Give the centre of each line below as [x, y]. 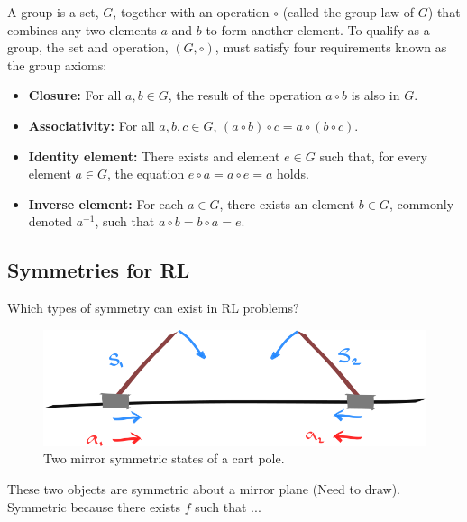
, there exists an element [287, 203]
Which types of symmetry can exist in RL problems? [153, 308]
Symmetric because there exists [94, 506]
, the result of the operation [245, 95]
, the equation [146, 174]
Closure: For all [75, 95]
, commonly [421, 203]
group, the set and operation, [88, 47]
